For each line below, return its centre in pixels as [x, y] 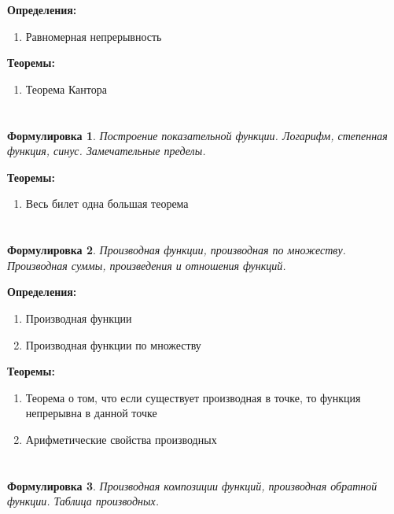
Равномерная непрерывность [94, 36]
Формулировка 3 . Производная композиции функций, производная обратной [192, 485]
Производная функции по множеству [113, 344]
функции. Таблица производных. [83, 501]
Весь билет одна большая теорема [107, 203]
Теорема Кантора [66, 89]
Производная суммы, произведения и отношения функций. [147, 265]
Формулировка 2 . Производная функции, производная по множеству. [177, 250]
